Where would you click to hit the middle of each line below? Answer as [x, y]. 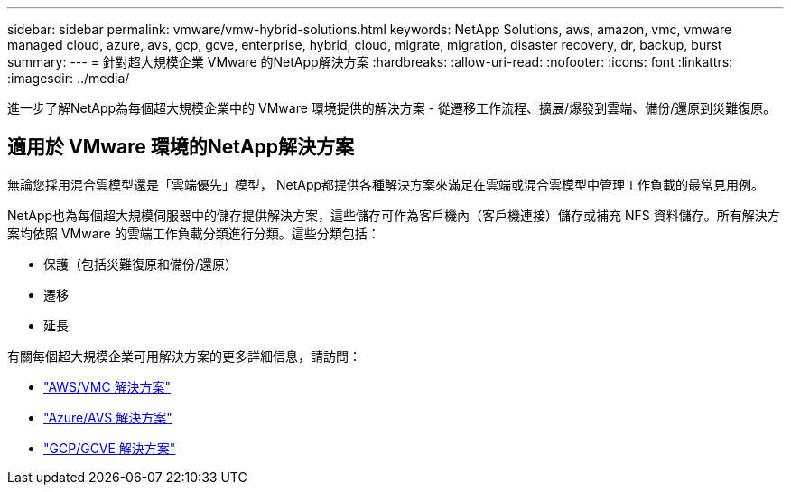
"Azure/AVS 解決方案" [108, 417]
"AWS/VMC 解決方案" [107, 386]
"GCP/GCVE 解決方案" [110, 448]
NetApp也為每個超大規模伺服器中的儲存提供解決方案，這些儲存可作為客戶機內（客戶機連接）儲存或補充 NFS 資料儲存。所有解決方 [394, 215]
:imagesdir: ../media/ [69, 78]
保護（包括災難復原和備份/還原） [141, 264]
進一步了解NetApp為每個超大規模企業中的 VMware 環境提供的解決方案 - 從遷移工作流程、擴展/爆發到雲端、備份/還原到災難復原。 [392, 108]
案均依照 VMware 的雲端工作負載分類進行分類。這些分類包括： [194, 233]
